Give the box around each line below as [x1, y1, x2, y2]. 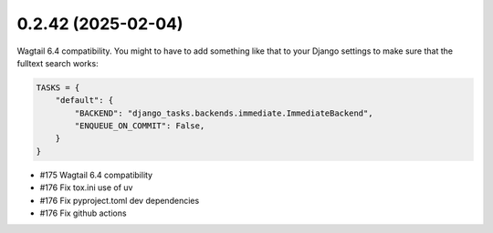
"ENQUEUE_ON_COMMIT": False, [74, 121, 205, 131]
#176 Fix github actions [39, 208, 127, 218]
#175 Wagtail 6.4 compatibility [39, 169, 153, 180]
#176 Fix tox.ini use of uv [39, 182, 133, 193]
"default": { [55, 96, 114, 106]
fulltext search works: [16, 57, 100, 68]
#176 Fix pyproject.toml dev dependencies [39, 195, 200, 206]
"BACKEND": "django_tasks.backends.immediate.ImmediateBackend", [74, 107, 373, 118]
